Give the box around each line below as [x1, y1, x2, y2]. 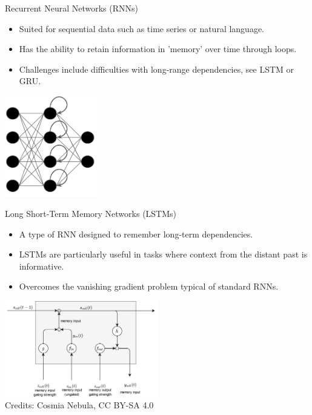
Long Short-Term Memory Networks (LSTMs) [5, 207, 177, 219]
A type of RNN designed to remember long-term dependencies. [19, 227, 253, 240]
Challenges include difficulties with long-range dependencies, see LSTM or [19, 62, 294, 75]
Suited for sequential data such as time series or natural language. [19, 22, 265, 35]
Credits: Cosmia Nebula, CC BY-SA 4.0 [5, 399, 154, 411]
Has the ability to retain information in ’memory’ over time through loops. [19, 42, 297, 55]
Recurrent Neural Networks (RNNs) [5, 2, 139, 14]
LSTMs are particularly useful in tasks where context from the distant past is [19, 248, 308, 261]
